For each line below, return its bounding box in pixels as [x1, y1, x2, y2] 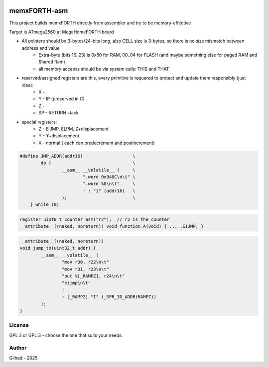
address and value [21, 45, 60, 51]
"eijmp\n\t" [61, 280, 91, 286]
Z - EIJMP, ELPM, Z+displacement [38, 126, 109, 132]
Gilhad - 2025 [9, 355, 38, 361]
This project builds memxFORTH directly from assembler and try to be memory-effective [9, 20, 191, 26]
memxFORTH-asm [9, 6, 68, 15]
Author [9, 345, 27, 352]
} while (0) [30, 202, 60, 207]
